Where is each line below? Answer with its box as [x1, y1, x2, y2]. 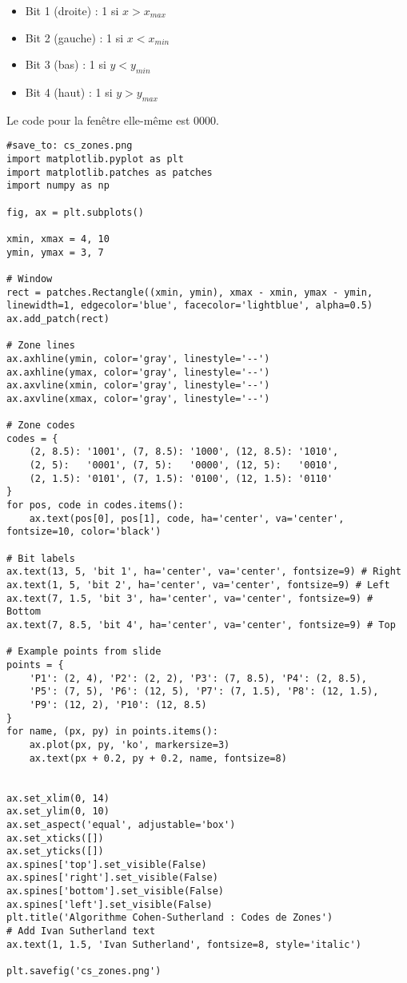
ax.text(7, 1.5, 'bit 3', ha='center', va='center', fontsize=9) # [6, 592, 373, 604]
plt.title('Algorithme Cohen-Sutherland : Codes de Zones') [6, 912, 333, 924]
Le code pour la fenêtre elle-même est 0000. [6, 111, 219, 128]
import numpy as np [6, 180, 110, 192]
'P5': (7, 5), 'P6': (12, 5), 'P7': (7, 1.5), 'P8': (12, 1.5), [29, 686, 379, 698]
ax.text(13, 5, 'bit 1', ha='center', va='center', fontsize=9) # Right [6, 566, 401, 578]
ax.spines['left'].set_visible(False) [6, 898, 213, 910]
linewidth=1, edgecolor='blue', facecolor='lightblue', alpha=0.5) [6, 300, 373, 312]
